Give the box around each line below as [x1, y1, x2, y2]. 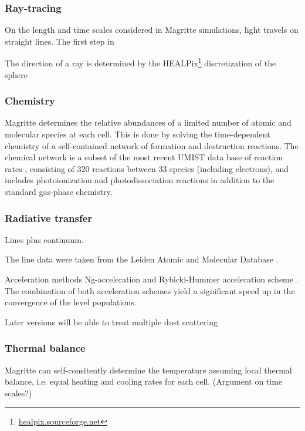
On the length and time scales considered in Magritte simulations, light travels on [5, 23, 299, 36]
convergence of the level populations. [5, 296, 137, 308]
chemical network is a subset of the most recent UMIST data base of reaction [5, 151, 283, 163]
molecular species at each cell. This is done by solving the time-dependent [5, 128, 270, 140]
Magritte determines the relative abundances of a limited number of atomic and [5, 116, 292, 129]
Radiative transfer [5, 210, 93, 225]
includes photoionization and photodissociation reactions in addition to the [5, 174, 274, 186]
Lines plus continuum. [5, 233, 84, 245]
